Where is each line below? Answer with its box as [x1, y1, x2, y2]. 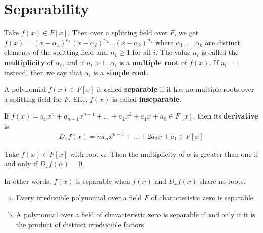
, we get [174, 27, 199, 38]
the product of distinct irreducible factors [16, 219, 144, 229]
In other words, [4, 175, 51, 186]
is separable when [76, 175, 130, 186]
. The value [155, 47, 191, 57]
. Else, [68, 93, 88, 104]
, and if [62, 56, 84, 67]
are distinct [205, 37, 240, 47]
